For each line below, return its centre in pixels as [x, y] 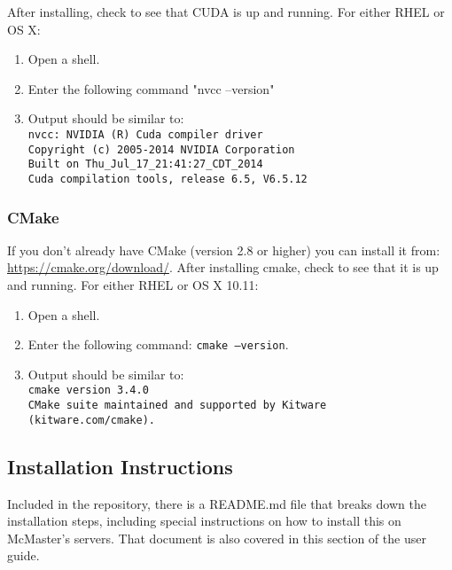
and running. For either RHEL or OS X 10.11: [133, 285]
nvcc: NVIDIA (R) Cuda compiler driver [145, 134]
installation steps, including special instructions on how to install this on [204, 521]
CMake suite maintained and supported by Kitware [177, 406]
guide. [23, 555]
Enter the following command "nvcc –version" [151, 88]
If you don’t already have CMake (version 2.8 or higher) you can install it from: [224, 250]
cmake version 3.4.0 [88, 390]
